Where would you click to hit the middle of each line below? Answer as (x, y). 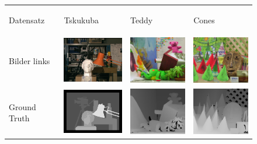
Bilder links (29, 61)
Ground (22, 106)
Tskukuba (81, 20)
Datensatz (27, 20)
